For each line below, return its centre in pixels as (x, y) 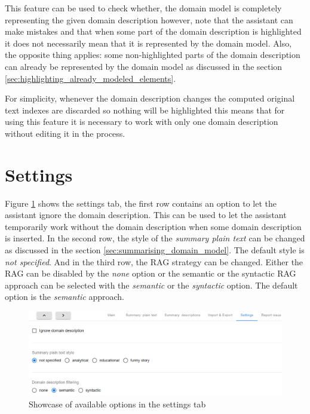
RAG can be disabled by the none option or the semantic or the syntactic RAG (151, 273)
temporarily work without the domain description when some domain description (153, 226)
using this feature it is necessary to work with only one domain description (142, 122)
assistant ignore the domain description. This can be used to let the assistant (146, 215)
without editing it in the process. (65, 133)
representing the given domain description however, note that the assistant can (149, 19)
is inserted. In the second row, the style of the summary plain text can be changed (155, 238)
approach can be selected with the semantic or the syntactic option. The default (151, 285)
